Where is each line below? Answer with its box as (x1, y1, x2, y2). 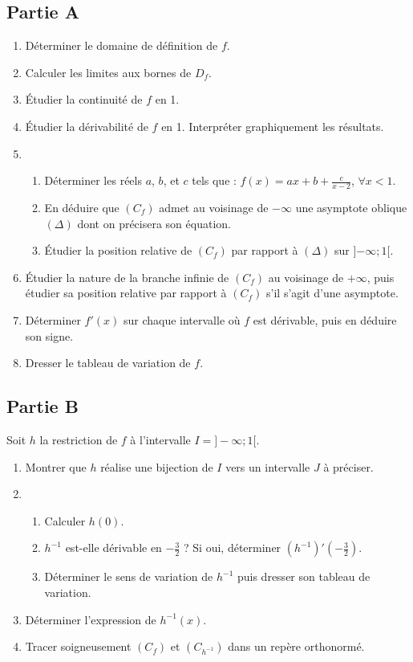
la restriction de (39, 431, 118, 447)
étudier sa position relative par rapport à (25, 284, 227, 301)
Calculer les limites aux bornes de (25, 63, 192, 80)
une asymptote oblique (295, 199, 407, 215)
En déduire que (44, 199, 119, 215)
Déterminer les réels (44, 172, 142, 189)
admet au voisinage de (159, 199, 269, 215)
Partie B (6, 394, 79, 419)
